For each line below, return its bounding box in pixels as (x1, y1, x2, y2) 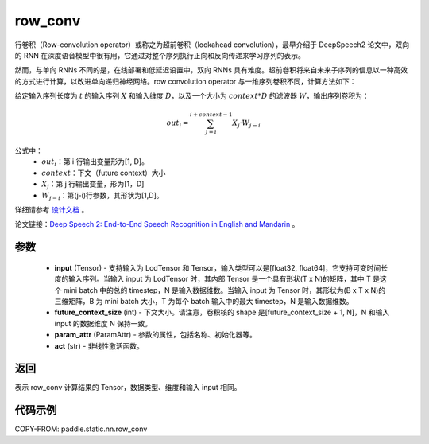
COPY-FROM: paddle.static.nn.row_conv (14, 424, 148, 434)
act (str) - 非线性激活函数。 (54, 341, 145, 350)
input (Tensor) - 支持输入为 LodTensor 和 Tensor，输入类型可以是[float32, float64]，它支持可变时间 (54, 263, 381, 272)
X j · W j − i (231, 119, 261, 130)
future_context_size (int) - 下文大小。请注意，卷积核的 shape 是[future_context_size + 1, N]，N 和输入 (54, 307, 390, 317)
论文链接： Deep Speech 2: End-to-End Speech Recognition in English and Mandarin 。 (14, 220, 300, 229)
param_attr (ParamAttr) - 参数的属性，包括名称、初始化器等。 (54, 330, 257, 340)
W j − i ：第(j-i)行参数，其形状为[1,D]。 (41, 190, 164, 202)
